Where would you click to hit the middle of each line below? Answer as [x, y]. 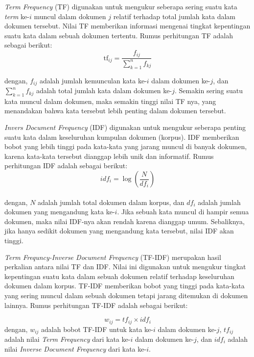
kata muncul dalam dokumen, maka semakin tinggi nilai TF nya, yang [110, 101]
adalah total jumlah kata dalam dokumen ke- [104, 90]
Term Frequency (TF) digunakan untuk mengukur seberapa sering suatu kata [121, 6]
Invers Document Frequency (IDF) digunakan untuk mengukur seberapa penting [125, 127]
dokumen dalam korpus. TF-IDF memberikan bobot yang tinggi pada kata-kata [125, 286]
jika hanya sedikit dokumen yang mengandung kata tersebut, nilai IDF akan [119, 231]
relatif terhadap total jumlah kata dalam [174, 16]
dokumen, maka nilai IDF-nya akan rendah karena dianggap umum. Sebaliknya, [125, 221]
